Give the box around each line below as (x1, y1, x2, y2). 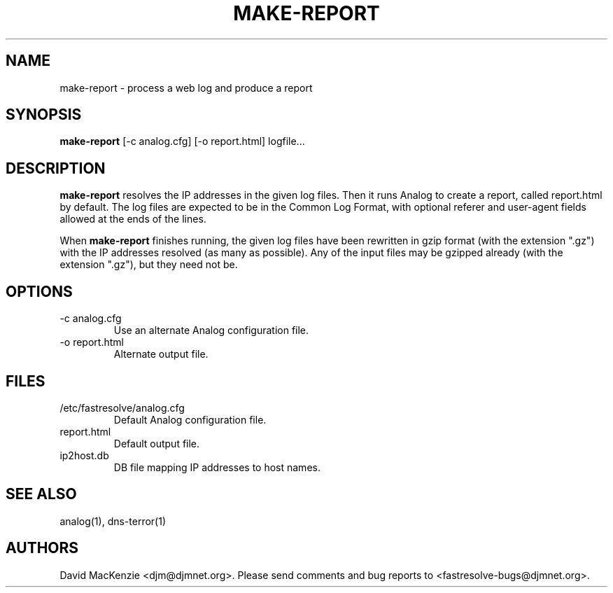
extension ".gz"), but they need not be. (59, 258, 238, 271)
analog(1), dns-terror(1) (59, 515, 167, 527)
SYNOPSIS (6, 106, 82, 124)
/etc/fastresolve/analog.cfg (59, 401, 185, 414)
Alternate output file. (113, 348, 209, 361)
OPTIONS (6, 282, 73, 300)
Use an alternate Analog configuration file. (113, 324, 309, 337)
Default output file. (113, 437, 200, 449)
